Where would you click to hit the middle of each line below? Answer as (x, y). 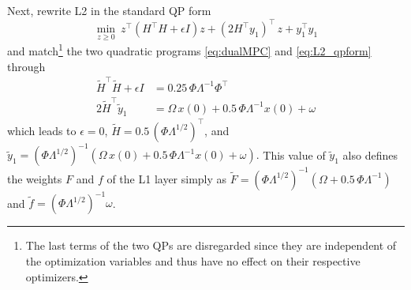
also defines (370, 154)
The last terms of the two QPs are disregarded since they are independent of (211, 245)
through (26, 66)
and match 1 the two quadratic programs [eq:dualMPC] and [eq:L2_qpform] (189, 49)
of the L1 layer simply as (167, 178)
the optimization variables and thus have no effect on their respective (193, 261)
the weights (35, 178)
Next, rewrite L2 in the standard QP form (109, 10)
